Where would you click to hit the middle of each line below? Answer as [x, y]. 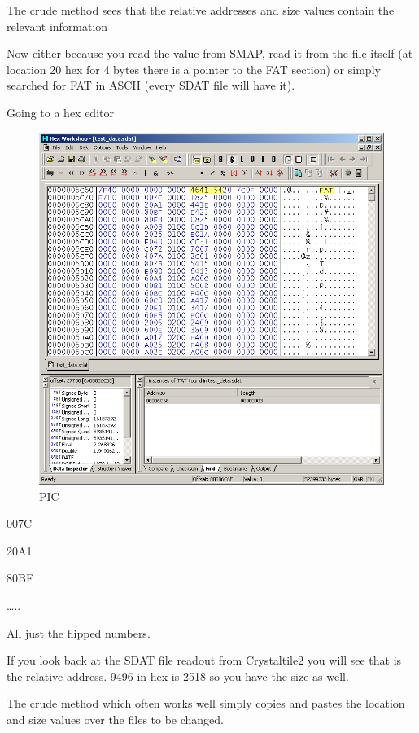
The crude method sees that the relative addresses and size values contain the [201, 10]
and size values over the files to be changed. [116, 719]
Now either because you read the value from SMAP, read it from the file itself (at [210, 53]
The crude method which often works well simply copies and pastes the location [206, 703]
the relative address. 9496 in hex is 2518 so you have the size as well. [178, 676]
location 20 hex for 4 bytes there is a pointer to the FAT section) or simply [194, 69]
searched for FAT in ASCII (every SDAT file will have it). [151, 85]
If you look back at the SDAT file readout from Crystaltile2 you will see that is [204, 660]
